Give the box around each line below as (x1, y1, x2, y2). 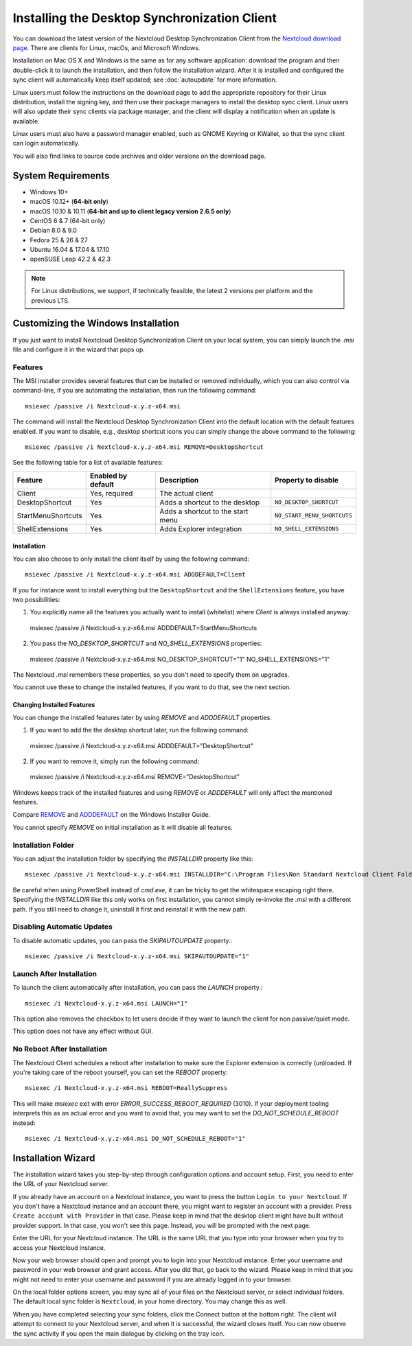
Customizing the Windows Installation (12, 318, 180, 329)
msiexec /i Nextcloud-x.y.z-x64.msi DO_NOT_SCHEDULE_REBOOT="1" (25, 1135, 247, 1142)
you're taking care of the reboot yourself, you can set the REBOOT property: (12, 1068, 228, 1076)
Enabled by (89, 471, 127, 480)
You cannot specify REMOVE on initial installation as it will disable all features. (12, 823, 233, 831)
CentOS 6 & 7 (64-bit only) (30, 216, 106, 224)
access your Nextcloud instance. (12, 1243, 106, 1252)
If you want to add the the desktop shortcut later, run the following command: (30, 726, 249, 734)
